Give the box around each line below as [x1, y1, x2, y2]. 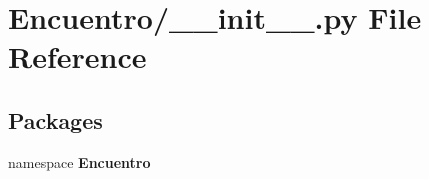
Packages [8, 104, 103, 135]
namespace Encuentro [8, 151, 151, 172]
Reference [8, 36, 147, 77]
